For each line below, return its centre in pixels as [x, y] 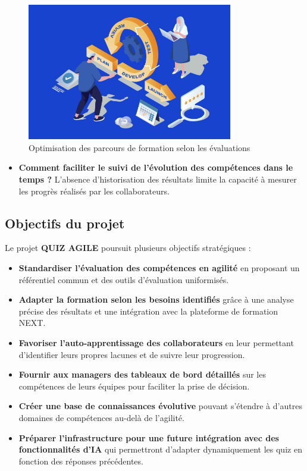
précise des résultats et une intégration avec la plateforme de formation [148, 311]
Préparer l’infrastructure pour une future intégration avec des [149, 437]
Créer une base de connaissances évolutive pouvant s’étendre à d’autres [160, 406]
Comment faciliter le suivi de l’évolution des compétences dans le [156, 167]
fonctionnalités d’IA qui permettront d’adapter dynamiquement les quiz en [160, 449]
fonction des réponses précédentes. [81, 461]
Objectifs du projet [65, 223]
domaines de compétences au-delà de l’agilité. [101, 417]
